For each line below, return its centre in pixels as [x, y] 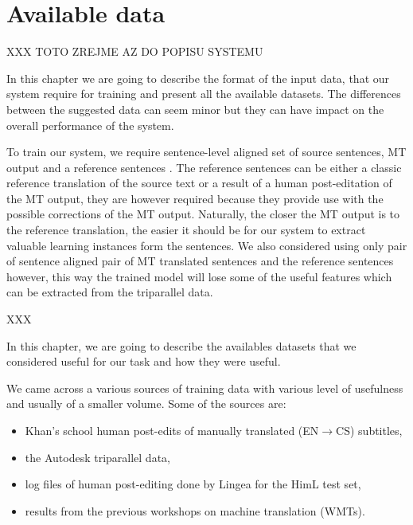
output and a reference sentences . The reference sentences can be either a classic [204, 167]
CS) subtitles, [369, 430]
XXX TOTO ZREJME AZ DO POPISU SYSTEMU [135, 51]
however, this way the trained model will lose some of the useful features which [199, 276]
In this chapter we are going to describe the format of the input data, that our [198, 78]
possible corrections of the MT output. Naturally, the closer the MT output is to [203, 214]
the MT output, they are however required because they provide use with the [195, 198]
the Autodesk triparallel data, [97, 457]
